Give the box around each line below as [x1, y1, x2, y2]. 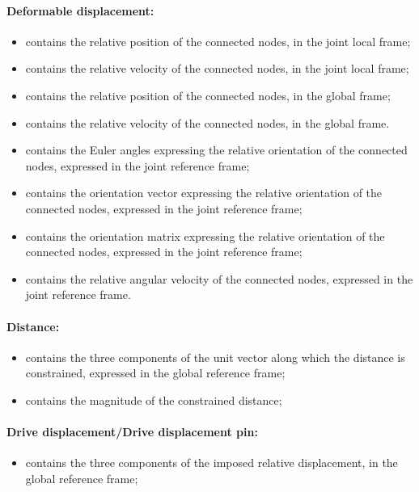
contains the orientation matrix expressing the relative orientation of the [25, 227, 385, 244]
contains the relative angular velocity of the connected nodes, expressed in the [25, 270, 413, 287]
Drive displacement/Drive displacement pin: [6, 423, 258, 440]
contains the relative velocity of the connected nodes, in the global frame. [25, 114, 390, 131]
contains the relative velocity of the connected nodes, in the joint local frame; [25, 60, 409, 77]
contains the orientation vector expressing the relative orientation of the [25, 184, 383, 201]
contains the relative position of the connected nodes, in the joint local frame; [25, 32, 411, 49]
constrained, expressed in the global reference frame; [25, 364, 286, 381]
